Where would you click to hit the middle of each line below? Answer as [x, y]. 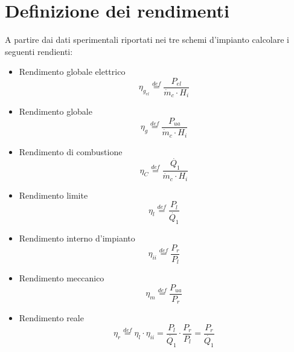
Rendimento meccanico [62, 278]
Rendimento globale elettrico [72, 72]
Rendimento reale [51, 318]
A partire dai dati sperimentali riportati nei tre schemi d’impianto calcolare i [147, 40]
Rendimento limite [53, 195]
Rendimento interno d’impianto [77, 238]
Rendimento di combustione [71, 151]
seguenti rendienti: [39, 51]
